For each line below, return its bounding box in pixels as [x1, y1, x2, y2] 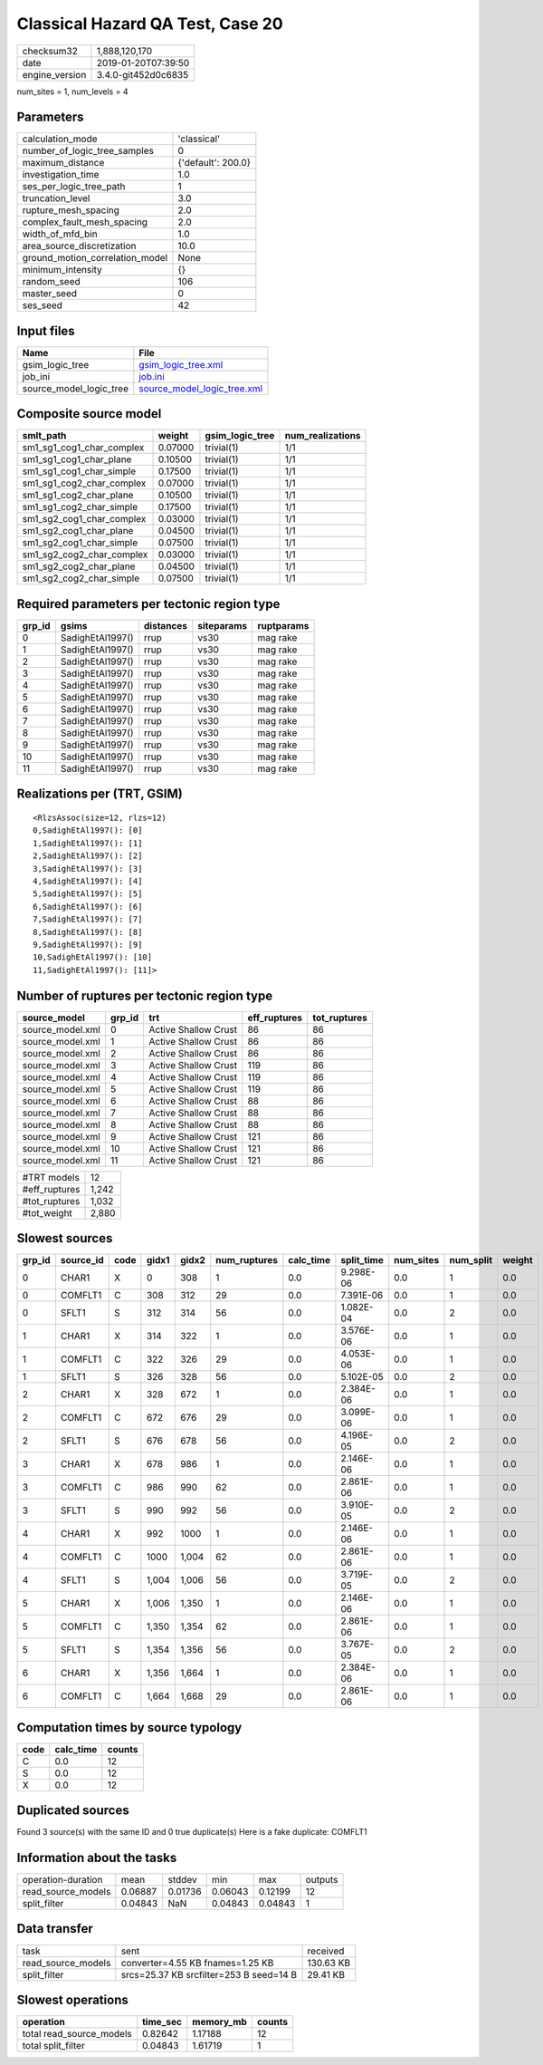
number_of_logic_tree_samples [22, 145, 154, 158]
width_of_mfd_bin [22, 227, 99, 240]
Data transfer [16, 1921, 94, 1936]
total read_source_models [22, 2028, 133, 2041]
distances [143, 620, 188, 632]
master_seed [22, 287, 77, 300]
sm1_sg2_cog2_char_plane [22, 560, 136, 573]
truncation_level [22, 192, 90, 205]
